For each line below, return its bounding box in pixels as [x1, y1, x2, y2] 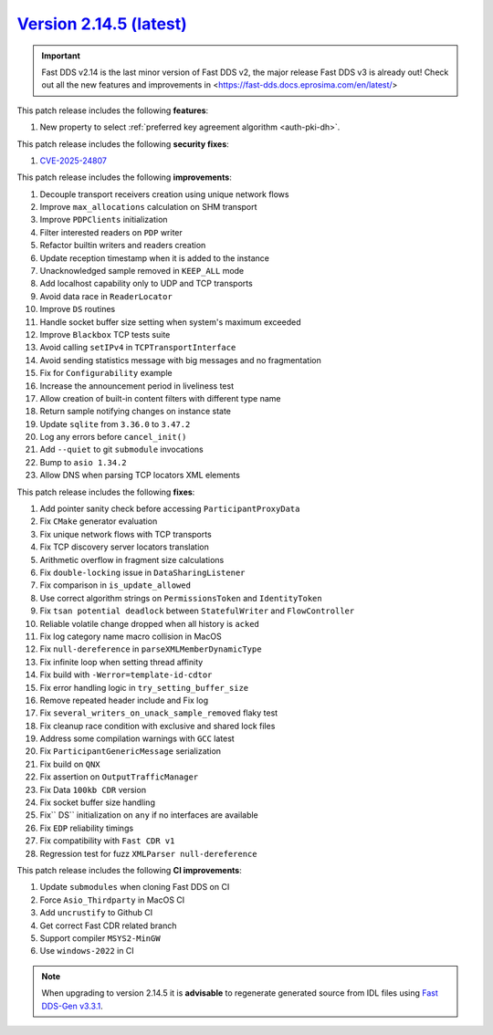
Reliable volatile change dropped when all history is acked [39, 618, 260, 629]
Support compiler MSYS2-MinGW [39, 932, 161, 944]
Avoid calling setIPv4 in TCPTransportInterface [39, 342, 236, 353]
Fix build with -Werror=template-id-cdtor [39, 669, 213, 680]
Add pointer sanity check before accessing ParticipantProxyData [39, 503, 300, 515]
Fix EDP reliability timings [39, 822, 134, 833]
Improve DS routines [39, 304, 116, 315]
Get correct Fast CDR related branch [39, 920, 177, 931]
